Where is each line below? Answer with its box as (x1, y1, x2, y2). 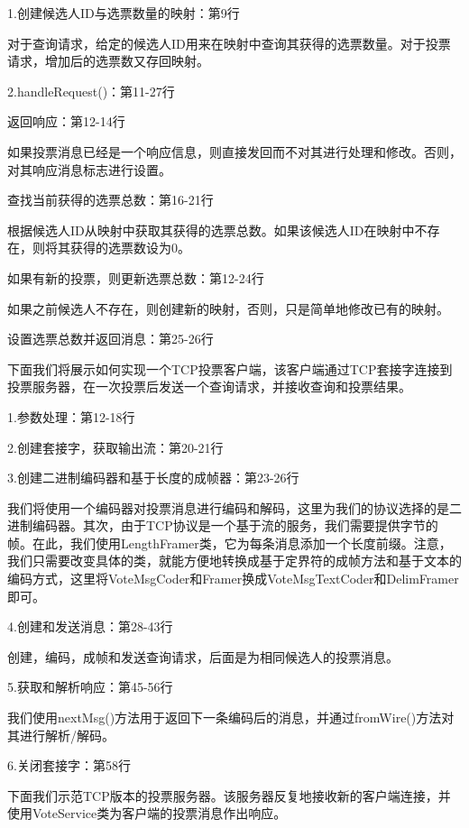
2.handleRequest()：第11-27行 (7, 81, 175, 100)
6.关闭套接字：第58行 (7, 756, 131, 775)
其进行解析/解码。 (7, 725, 115, 744)
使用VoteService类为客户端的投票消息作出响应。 (7, 804, 287, 823)
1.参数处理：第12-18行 (7, 407, 135, 426)
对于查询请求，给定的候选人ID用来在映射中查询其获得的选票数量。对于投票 (7, 33, 451, 52)
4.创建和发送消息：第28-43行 (7, 617, 173, 636)
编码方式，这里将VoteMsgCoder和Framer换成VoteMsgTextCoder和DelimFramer (7, 569, 459, 588)
